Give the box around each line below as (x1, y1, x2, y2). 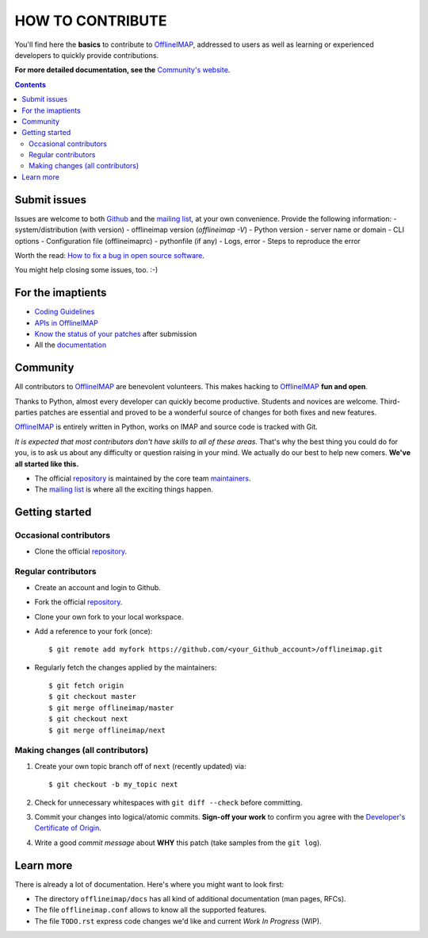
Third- (379, 396, 400, 406)
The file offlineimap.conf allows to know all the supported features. (34, 905, 267, 915)
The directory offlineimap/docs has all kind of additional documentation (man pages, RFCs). (34, 894, 346, 904)
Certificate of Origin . (34, 823, 102, 833)
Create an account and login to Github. (34, 582, 162, 592)
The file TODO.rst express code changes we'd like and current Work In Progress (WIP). (34, 916, 322, 925)
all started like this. (14, 459, 79, 469)
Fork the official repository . (34, 597, 123, 607)
